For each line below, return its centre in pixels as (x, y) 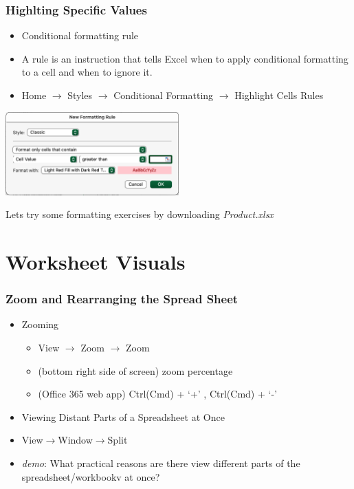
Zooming (40, 324)
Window (75, 440)
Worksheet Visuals (96, 261)
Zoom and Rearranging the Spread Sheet (122, 299)
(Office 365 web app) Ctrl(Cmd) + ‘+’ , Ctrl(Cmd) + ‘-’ (157, 394)
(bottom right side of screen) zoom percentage (135, 370)
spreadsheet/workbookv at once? (91, 476)
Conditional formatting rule (80, 35)
